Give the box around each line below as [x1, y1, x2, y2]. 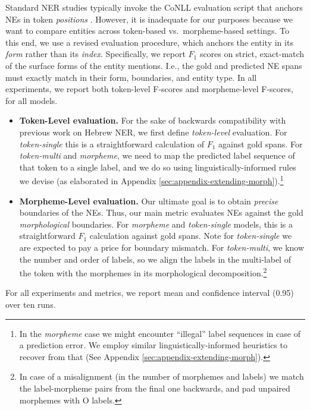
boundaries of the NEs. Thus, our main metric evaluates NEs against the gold [19, 206, 303, 219]
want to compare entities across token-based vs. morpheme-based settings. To [5, 24, 290, 37]
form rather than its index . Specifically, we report [5, 48, 186, 60]
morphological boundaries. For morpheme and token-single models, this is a [19, 217, 293, 230]
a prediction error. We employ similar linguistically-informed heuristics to [19, 339, 287, 351]
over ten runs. [5, 298, 56, 310]
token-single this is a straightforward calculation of [19, 137, 205, 150]
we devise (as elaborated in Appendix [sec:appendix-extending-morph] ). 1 [19, 173, 284, 187]
